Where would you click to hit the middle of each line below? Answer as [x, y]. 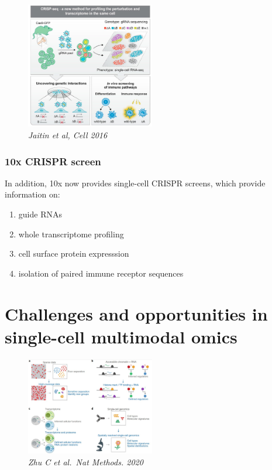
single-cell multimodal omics [121, 336]
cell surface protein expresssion [74, 253]
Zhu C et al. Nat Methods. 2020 [86, 462]
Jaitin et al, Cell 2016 [68, 135]
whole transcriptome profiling [71, 234]
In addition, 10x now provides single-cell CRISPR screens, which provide [135, 183]
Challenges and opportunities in [136, 313]
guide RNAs [40, 214]
